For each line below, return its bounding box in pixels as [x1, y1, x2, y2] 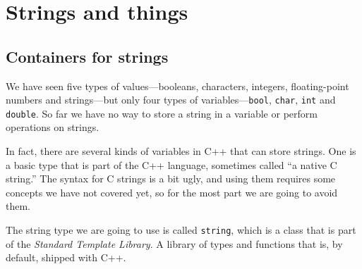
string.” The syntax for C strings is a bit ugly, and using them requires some [6, 171, 336, 186]
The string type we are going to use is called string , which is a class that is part [6, 223, 356, 237]
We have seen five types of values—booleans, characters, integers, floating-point [6, 78, 349, 93]
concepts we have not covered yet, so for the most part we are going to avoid [6, 184, 338, 199]
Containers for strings [6, 45, 169, 67]
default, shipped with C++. [6, 250, 126, 265]
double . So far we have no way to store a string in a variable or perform [6, 106, 318, 120]
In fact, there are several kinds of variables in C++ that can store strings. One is [6, 144, 356, 158]
